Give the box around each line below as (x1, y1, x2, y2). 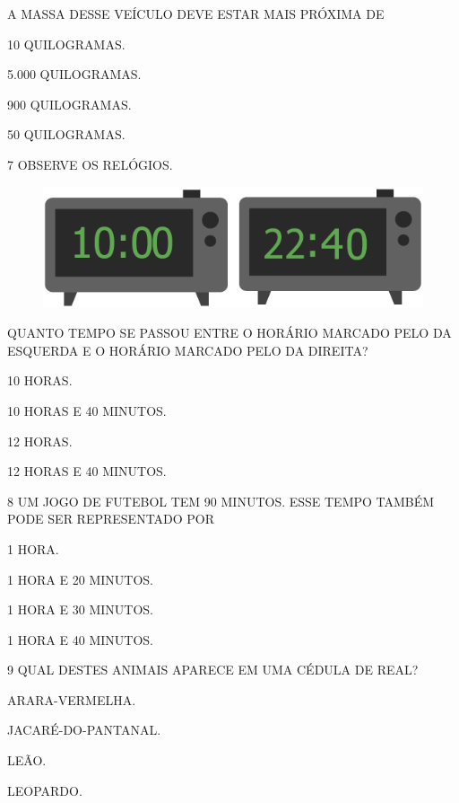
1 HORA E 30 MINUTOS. (7, 600, 153, 619)
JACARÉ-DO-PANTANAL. (7, 720, 161, 739)
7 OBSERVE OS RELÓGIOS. (7, 154, 173, 173)
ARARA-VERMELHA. (7, 690, 136, 709)
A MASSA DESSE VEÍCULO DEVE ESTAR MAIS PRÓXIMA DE (7, 4, 385, 22)
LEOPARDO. (7, 781, 82, 799)
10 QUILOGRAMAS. (7, 34, 126, 53)
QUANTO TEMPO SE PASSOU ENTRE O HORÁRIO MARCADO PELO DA (7, 323, 452, 342)
